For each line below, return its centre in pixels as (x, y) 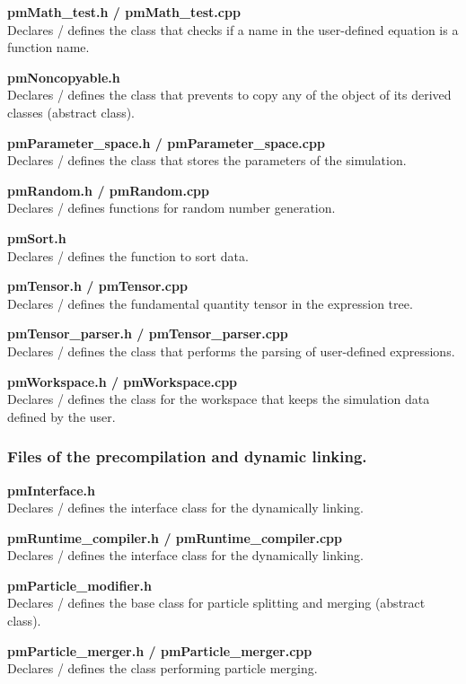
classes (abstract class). (71, 112)
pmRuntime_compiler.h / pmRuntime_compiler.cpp (175, 537)
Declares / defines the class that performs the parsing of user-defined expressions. (231, 351)
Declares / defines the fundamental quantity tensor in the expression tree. (210, 303)
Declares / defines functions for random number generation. (171, 208)
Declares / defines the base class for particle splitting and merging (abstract (216, 603)
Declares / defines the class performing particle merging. (163, 668)
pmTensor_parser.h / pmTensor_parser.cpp (148, 333)
